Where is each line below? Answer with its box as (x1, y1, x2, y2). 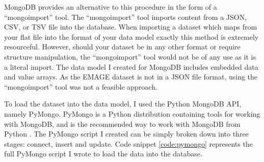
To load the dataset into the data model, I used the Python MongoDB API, (4, 98, 242, 109)
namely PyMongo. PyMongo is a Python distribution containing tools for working (4, 108, 260, 119)
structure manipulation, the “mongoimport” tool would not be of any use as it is (4, 51, 256, 62)
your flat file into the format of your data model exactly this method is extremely (4, 31, 259, 42)
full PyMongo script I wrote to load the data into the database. (4, 148, 202, 159)
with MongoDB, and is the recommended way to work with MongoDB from (4, 118, 241, 129)
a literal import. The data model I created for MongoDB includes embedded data (4, 61, 258, 72)
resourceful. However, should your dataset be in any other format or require (4, 41, 241, 52)
